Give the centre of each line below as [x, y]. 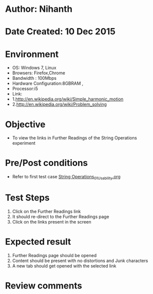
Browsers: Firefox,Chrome [39, 73]
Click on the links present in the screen [52, 222]
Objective [25, 124]
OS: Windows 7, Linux [34, 68]
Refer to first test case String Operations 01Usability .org [66, 177]
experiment [24, 143]
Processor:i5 [25, 89]
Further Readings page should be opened [54, 255]
